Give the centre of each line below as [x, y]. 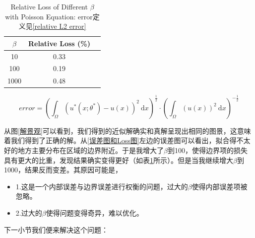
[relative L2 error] [59, 26]
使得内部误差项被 [220, 186]
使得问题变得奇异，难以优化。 [95, 212]
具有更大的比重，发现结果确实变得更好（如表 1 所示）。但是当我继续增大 [119, 160]
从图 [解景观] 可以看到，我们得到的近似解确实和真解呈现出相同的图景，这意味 [127, 130]
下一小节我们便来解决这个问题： [56, 229]
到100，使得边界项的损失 [207, 150]
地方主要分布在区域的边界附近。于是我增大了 [91, 150]
